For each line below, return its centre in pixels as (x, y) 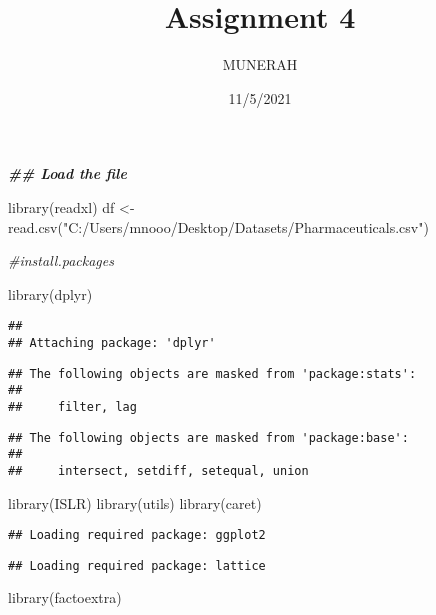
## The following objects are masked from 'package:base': (208, 437)
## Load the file (67, 173)
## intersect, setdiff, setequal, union (158, 470)
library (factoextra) (65, 597)
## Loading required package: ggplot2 (137, 535)
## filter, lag (72, 406)
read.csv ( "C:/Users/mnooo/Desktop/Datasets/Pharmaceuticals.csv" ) (218, 226)
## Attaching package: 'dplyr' (112, 342)
